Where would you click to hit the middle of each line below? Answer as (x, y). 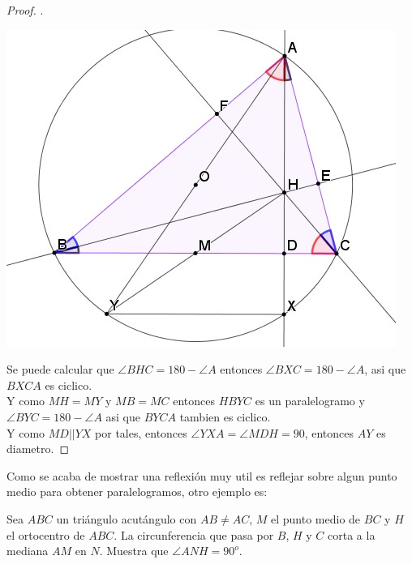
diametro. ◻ (38, 449)
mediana (28, 551)
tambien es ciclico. (225, 416)
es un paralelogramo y (310, 401)
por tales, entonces (141, 432)
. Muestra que (134, 551)
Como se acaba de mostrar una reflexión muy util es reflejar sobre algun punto (202, 475)
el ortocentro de (46, 534)
